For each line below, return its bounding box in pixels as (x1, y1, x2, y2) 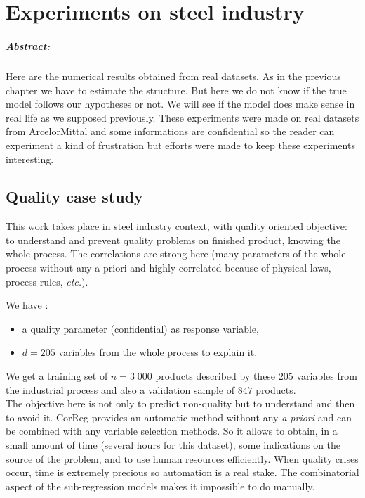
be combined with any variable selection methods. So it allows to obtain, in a (6, 423, 338, 438)
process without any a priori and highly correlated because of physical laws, (6, 260, 331, 275)
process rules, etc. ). (6, 274, 88, 288)
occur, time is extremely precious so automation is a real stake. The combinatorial (6, 465, 359, 480)
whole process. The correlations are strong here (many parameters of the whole (6, 246, 346, 261)
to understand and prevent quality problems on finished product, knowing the (6, 232, 340, 247)
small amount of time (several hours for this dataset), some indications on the (6, 438, 341, 452)
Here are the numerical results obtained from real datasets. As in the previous (6, 68, 341, 83)
